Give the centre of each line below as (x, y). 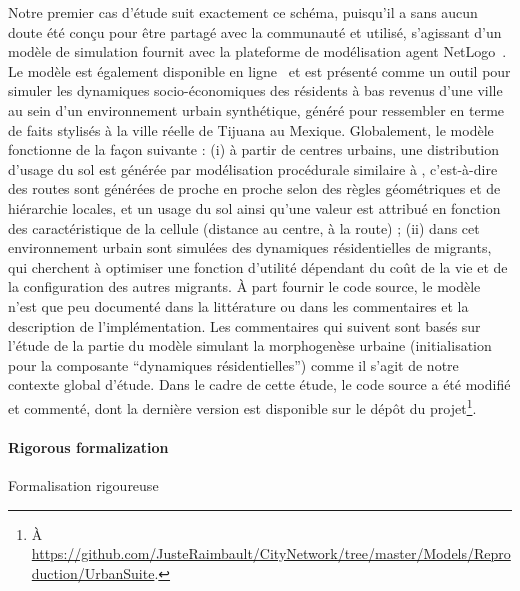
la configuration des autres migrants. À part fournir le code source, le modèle (244, 286)
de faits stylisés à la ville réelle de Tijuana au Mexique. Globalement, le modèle (251, 129)
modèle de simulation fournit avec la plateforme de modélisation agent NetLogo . (257, 51)
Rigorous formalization (88, 446)
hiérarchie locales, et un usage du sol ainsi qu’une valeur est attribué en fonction (254, 207)
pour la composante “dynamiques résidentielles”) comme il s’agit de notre (233, 364)
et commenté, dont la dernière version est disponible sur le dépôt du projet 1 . (242, 406)
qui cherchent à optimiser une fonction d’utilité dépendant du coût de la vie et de (258, 266)
